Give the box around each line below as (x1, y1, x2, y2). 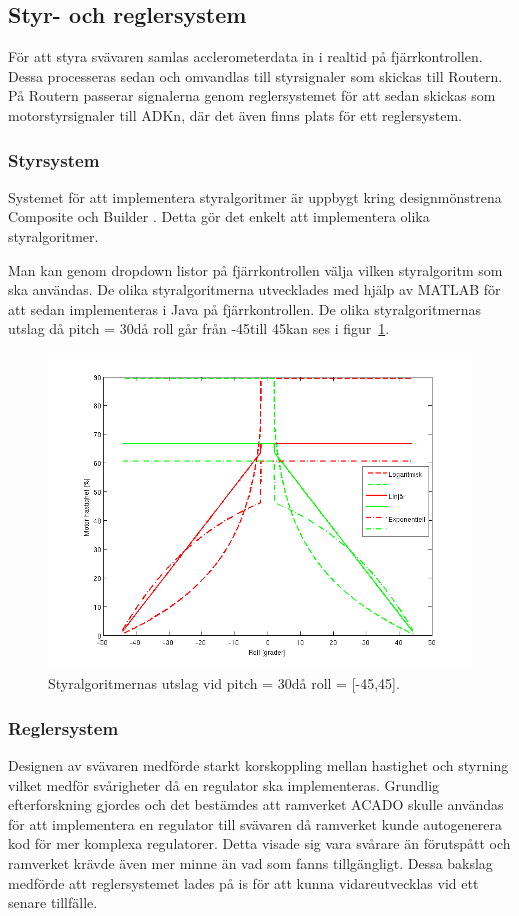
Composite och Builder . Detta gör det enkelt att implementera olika (8, 206, 430, 227)
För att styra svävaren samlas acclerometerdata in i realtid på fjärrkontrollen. (8, 46, 483, 67)
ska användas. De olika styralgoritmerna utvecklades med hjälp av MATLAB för (8, 279, 501, 300)
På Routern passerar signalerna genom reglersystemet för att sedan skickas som (8, 85, 496, 106)
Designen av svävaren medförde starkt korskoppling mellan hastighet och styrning (8, 755, 509, 775)
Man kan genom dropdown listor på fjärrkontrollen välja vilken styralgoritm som (8, 259, 503, 280)
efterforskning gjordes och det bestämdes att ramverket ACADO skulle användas (8, 794, 504, 815)
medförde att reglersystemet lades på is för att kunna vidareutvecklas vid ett (8, 872, 479, 893)
